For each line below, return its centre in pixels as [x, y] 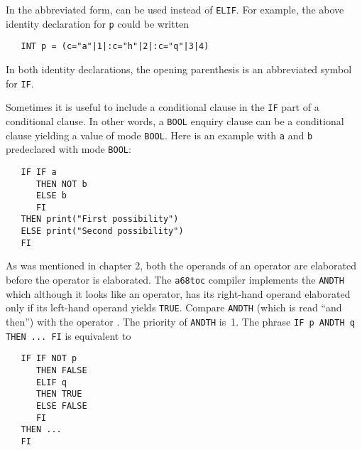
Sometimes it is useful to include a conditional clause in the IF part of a [163, 107]
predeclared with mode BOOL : [68, 149]
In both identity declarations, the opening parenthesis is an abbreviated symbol [179, 69]
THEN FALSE [61, 370]
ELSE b [51, 196]
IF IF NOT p [49, 359]
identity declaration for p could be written [98, 23]
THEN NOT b [61, 184]
